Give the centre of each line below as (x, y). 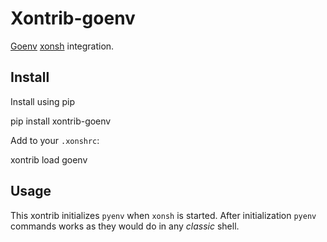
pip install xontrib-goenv (61, 121)
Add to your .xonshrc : (55, 140)
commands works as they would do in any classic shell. (125, 226)
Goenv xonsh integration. (62, 46)
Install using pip (43, 101)
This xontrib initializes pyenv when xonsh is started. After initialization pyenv (163, 215)
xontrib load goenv (49, 159)
